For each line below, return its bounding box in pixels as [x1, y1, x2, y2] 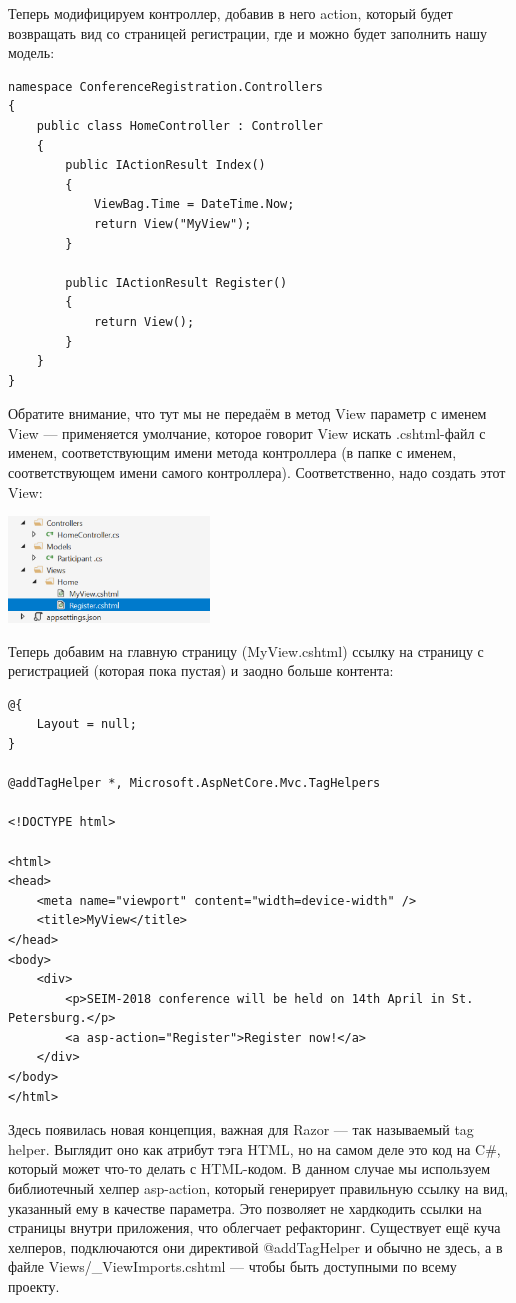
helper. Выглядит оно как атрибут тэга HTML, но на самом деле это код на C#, [8, 1138, 501, 1159]
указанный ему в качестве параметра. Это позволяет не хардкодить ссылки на [8, 1197, 482, 1218]
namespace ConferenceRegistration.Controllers [8, 79, 323, 94]
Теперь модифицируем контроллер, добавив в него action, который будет [8, 3, 453, 23]
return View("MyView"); [93, 216, 252, 231]
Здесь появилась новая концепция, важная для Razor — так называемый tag [8, 1119, 474, 1140]
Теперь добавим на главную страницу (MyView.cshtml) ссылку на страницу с [8, 640, 484, 661]
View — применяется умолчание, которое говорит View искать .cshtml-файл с [8, 422, 486, 443]
